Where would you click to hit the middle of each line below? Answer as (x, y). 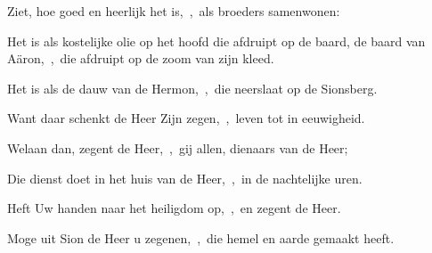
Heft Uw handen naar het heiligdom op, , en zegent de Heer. (174, 208)
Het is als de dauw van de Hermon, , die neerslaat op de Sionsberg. (192, 88)
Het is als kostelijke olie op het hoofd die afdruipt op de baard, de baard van (216, 41)
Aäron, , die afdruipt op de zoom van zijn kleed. (141, 58)
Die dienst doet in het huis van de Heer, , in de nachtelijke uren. (185, 178)
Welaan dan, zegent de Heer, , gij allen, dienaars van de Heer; (178, 147)
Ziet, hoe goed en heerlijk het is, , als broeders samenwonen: (174, 11)
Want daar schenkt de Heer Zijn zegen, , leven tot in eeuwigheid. (186, 118)
